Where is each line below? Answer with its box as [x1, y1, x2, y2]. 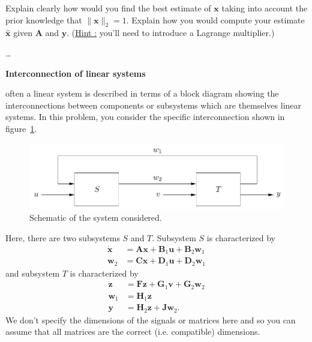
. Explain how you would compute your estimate [126, 13, 305, 26]
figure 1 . [5, 122, 37, 134]
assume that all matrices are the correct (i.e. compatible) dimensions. [5, 325, 260, 338]
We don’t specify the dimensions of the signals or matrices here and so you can [5, 313, 296, 326]
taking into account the [221, 2, 308, 14]
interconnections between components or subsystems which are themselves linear [5, 98, 302, 111]
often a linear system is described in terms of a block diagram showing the [5, 87, 279, 100]
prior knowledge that [5, 13, 82, 26]
